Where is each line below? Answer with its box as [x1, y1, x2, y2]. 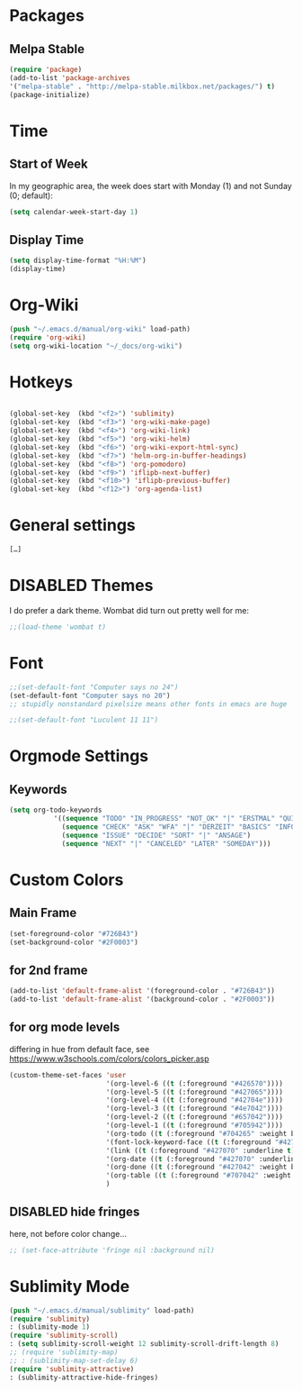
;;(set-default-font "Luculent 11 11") [9, 715, 159, 725]
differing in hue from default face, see [9, 1043, 150, 1054]
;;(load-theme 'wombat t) [9, 623, 106, 632]
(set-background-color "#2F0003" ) [9, 938, 139, 947]
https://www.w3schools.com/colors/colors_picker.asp [9, 1053, 209, 1064]
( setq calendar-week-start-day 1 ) [9, 207, 139, 216]
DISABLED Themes [9, 576, 154, 595]
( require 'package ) [9, 65, 83, 74]
